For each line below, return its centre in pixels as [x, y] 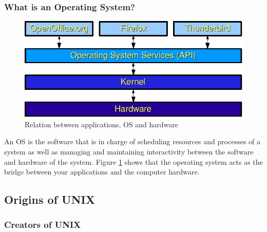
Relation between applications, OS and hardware [102, 124]
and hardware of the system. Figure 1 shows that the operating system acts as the [133, 161]
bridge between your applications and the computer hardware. [102, 172]
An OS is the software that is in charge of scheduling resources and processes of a [132, 141]
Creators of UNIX [43, 225]
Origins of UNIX [50, 199]
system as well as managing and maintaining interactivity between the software [129, 151]
